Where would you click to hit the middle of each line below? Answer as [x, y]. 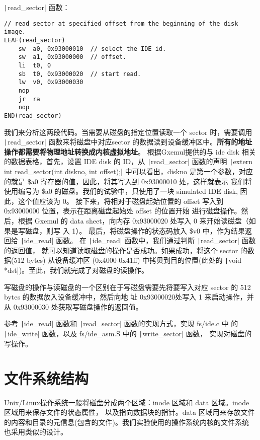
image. [15, 32]
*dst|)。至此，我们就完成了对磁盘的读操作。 [76, 270]
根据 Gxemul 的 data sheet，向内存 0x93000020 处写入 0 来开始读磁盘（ [133, 221]
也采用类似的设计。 [36, 432]
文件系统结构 [47, 378]
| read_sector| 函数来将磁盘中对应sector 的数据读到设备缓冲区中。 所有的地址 [128, 142]
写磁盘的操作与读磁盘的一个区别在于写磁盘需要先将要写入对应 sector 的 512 [127, 287]
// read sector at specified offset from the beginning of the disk [121, 23]
